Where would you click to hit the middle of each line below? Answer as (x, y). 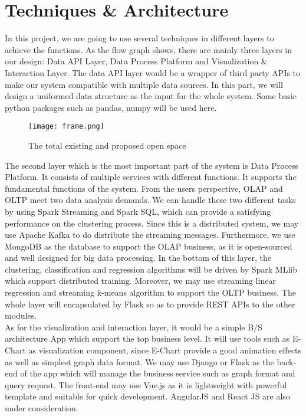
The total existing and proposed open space (107, 145)
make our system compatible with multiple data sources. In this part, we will (144, 84)
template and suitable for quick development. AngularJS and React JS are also (147, 396)
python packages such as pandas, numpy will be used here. (111, 107)
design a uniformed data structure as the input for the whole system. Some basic (151, 96)
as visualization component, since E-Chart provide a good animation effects (165, 350)
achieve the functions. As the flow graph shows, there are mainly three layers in (149, 49)
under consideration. (42, 408)
